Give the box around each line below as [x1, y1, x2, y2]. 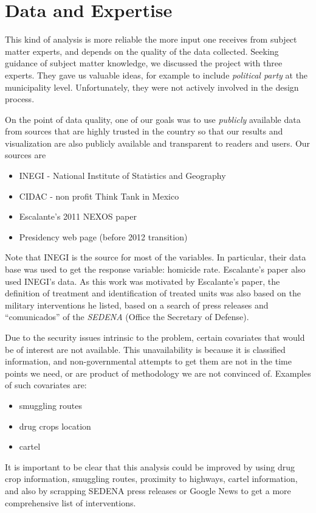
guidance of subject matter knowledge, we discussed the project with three [5, 57, 283, 69]
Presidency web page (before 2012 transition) [19, 230, 188, 243]
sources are [5, 148, 46, 161]
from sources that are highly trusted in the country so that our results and [5, 125, 283, 138]
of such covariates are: [5, 379, 87, 391]
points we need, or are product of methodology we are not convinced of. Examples [5, 366, 311, 379]
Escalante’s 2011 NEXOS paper [19, 210, 137, 223]
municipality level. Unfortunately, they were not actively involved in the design [5, 80, 299, 93]
